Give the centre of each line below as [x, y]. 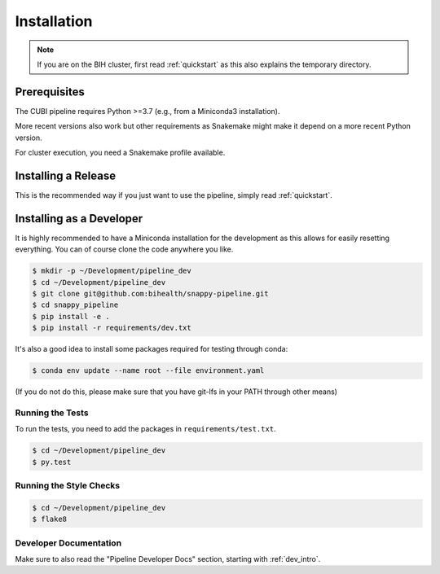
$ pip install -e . [71, 316]
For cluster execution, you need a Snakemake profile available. [120, 153]
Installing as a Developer [79, 219]
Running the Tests [52, 413]
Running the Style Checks [68, 485]
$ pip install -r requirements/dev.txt [112, 328]
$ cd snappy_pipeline [75, 305]
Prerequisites [50, 92]
